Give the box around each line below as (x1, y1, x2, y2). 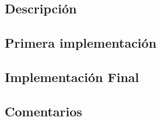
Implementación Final (5, 67, 139, 86)
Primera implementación (5, 34, 157, 52)
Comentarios (5, 102, 82, 120)
